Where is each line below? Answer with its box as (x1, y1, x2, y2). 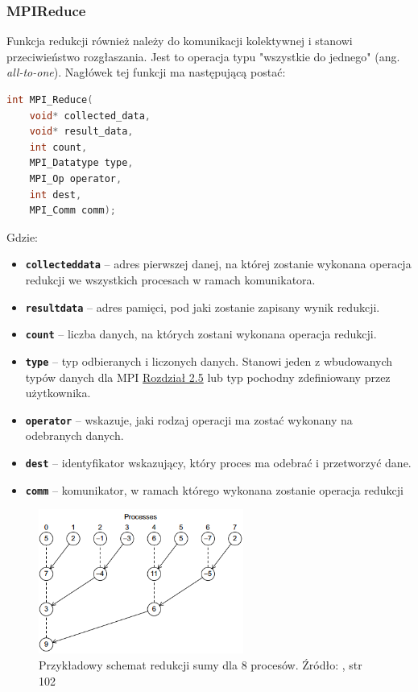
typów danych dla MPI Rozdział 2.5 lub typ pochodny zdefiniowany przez (25, 368, 391, 385)
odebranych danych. (25, 427, 124, 444)
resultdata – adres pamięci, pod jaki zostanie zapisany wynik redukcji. (25, 298, 380, 315)
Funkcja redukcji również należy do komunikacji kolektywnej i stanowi (6, 32, 353, 49)
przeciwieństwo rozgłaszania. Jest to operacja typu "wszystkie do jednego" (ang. (6, 48, 400, 64)
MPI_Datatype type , (29, 157, 134, 169)
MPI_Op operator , (29, 172, 122, 184)
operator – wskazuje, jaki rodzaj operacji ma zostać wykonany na (25, 411, 353, 428)
